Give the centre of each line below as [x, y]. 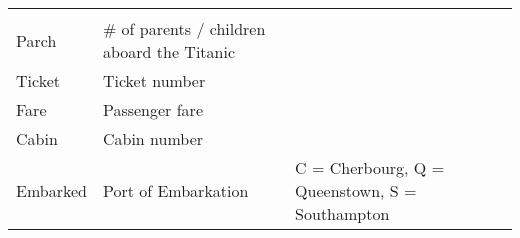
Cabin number [153, 138]
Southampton [342, 213]
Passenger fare [152, 109]
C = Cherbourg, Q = [370, 167]
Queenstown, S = [356, 190]
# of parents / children [184, 28]
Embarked [51, 190]
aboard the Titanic [169, 51]
